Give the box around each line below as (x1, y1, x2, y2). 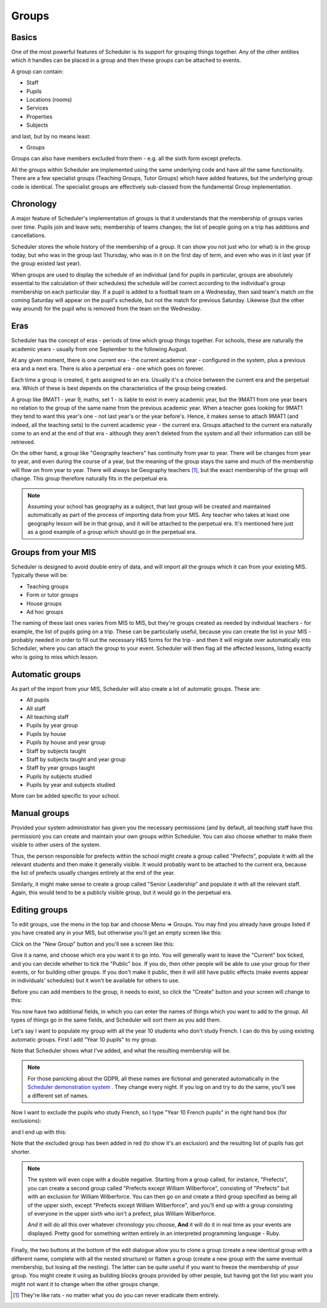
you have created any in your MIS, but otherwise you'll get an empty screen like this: (11, 929, 222, 937)
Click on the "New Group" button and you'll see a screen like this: (11, 940, 175, 948)
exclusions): (11, 1117, 42, 1125)
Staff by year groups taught (26, 764, 95, 772)
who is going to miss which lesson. (11, 653, 99, 661)
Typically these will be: (11, 571, 68, 579)
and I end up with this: (11, 1128, 67, 1136)
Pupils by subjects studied (26, 772, 92, 780)
